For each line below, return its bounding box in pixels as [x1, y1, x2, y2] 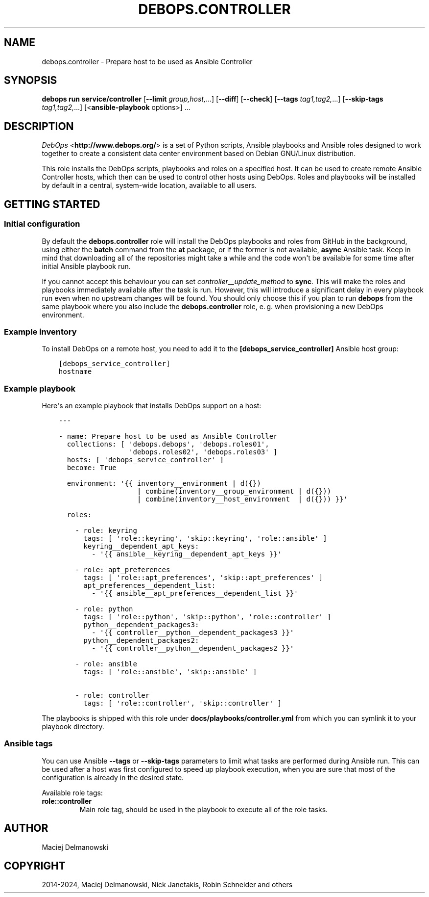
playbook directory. [42, 722, 104, 731]
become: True [67, 464, 117, 472]
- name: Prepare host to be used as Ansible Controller [58, 432, 278, 440]
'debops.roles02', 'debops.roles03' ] [129, 448, 278, 456]
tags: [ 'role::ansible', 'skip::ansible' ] [83, 668, 257, 676]
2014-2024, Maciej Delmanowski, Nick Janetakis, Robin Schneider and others [42, 880, 293, 889]
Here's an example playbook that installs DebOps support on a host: [42, 401, 262, 410]
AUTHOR [4, 822, 48, 835]
